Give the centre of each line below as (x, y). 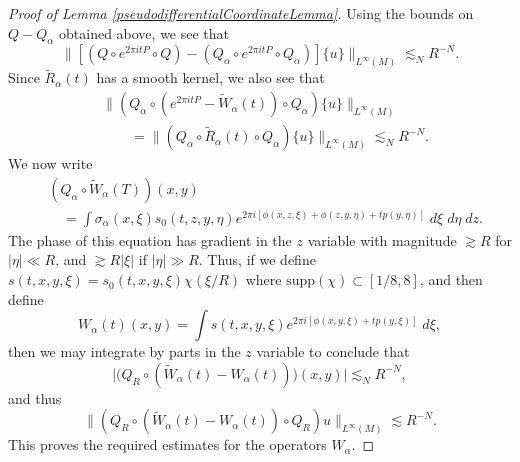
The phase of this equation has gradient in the (150, 239)
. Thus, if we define (257, 259)
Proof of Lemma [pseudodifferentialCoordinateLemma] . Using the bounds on (241, 13)
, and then (451, 279)
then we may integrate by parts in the (124, 351)
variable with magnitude (382, 239)
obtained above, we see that (144, 32)
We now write (50, 163)
